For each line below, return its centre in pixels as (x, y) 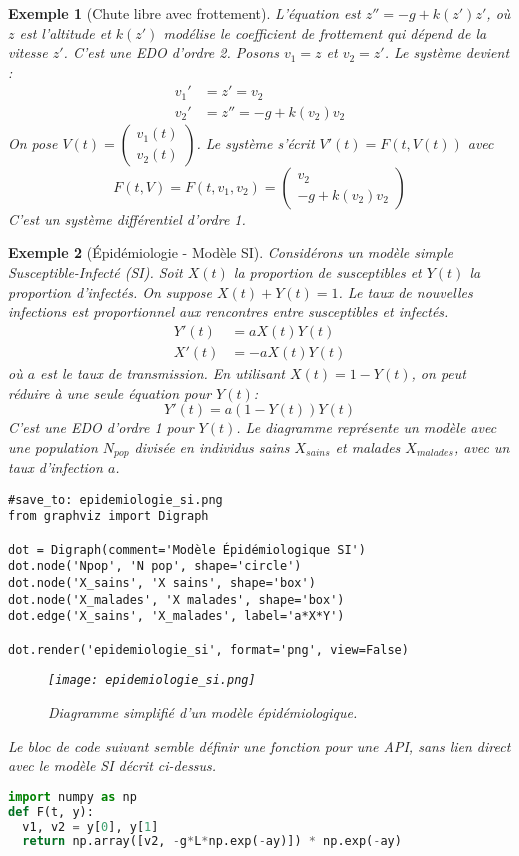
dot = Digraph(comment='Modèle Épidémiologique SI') (187, 549)
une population (53, 446)
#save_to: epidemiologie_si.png (115, 499)
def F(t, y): (51, 811)
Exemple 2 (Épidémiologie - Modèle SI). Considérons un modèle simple (230, 252)
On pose (33, 142)
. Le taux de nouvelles (405, 291)
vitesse (28, 52)
